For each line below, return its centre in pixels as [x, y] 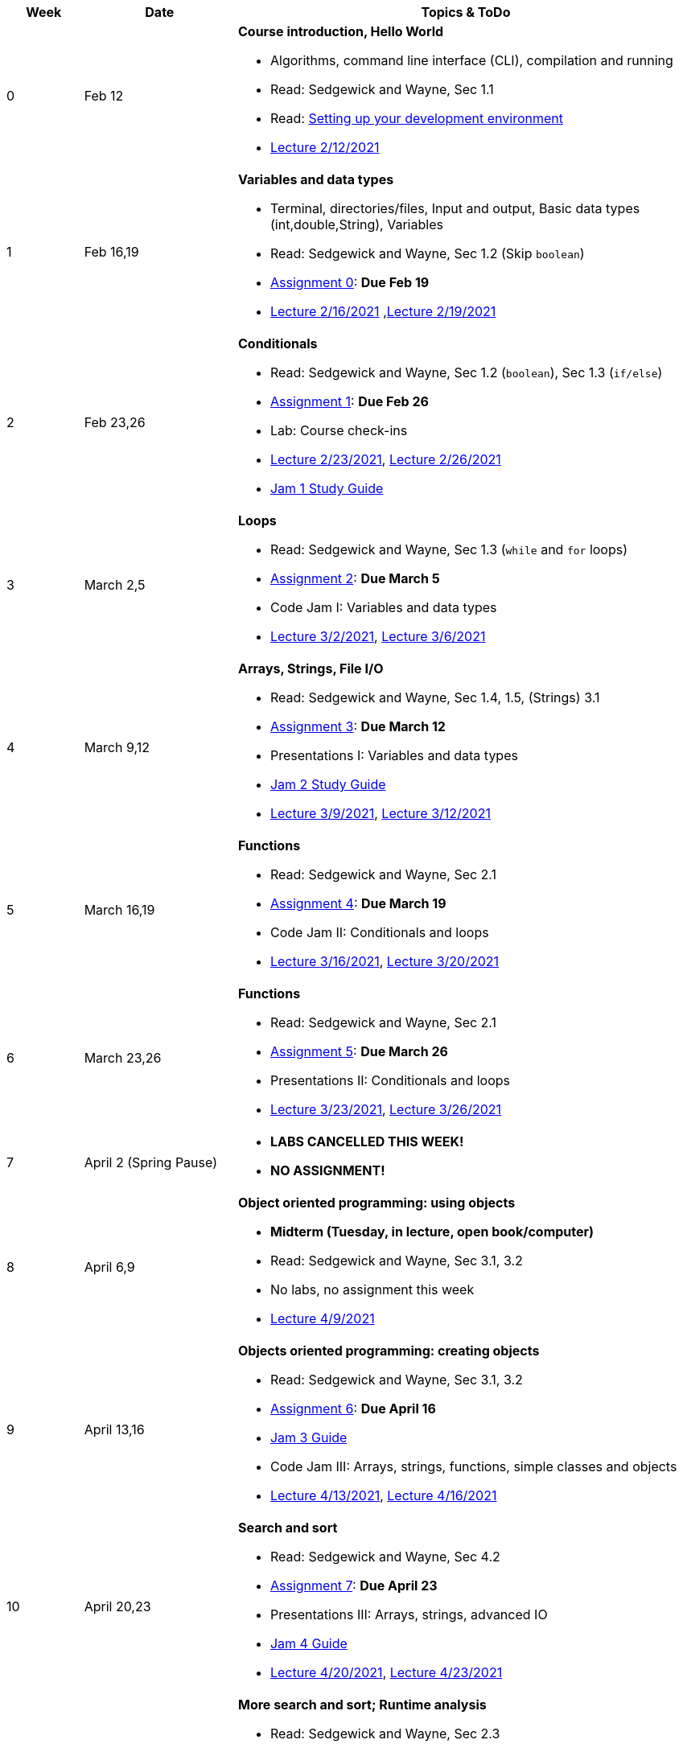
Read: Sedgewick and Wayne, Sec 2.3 [385, 1734]
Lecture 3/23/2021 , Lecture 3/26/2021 [386, 1109]
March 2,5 [115, 585]
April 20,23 [117, 1606]
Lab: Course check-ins [339, 430]
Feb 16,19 [111, 252]
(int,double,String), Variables [356, 224]
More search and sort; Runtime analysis [362, 1705]
